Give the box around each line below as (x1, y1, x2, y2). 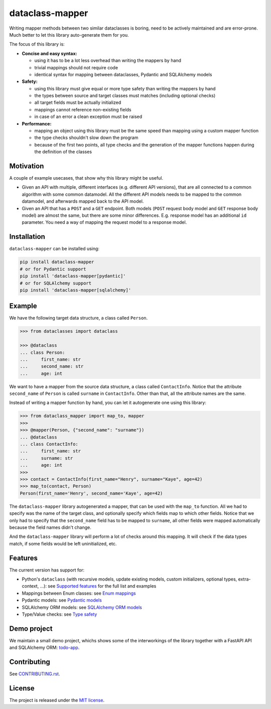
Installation (9, 232, 45, 241)
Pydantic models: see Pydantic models (22, 597, 102, 603)
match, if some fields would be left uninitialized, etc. (9, 540, 117, 546)
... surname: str (20, 455, 73, 461)
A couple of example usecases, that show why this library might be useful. (9, 175, 163, 181)
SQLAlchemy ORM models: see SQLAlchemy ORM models (22, 604, 143, 610)
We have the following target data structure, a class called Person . (9, 315, 148, 321)
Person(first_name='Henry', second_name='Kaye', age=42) (20, 490, 163, 496)
